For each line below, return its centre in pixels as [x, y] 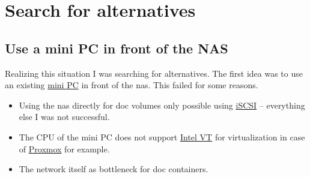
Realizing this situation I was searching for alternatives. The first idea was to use [154, 73]
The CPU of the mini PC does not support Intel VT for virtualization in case [162, 136]
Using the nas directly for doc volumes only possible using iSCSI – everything [162, 105]
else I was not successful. [64, 117]
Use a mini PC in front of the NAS [117, 48]
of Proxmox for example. [64, 148]
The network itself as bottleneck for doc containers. [114, 169]
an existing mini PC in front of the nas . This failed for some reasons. [132, 85]
